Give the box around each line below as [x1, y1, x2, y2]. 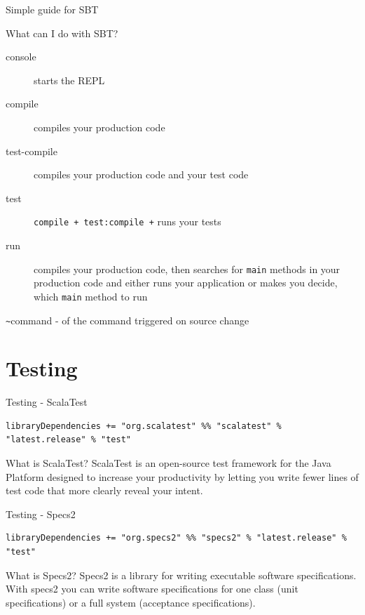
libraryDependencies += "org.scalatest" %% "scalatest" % [6, 421, 282, 431]
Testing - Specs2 [6, 506, 76, 521]
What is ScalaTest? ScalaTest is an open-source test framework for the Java [6, 456, 331, 470]
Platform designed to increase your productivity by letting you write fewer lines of [6, 469, 359, 484]
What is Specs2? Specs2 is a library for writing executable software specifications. [6, 567, 357, 582]
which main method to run [34, 289, 148, 303]
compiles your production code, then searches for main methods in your [34, 261, 340, 276]
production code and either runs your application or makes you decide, [34, 275, 338, 290]
